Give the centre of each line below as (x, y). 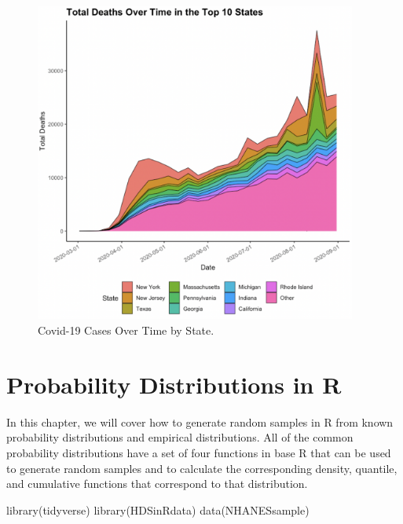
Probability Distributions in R (174, 384)
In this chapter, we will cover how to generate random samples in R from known (200, 421)
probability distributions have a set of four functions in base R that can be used (199, 452)
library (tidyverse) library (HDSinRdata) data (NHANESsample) (158, 509)
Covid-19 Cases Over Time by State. (126, 330)
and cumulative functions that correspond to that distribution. (157, 484)
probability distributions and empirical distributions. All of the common (180, 437)
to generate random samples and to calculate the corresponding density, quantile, (202, 468)
